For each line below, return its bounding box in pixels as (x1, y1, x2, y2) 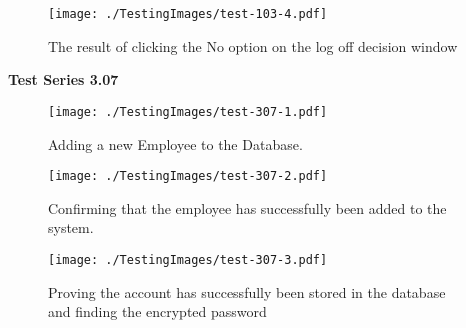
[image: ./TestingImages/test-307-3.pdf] (48, 252, 328, 267)
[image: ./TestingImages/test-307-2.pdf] (48, 169, 328, 184)
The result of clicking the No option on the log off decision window (48, 35, 458, 56)
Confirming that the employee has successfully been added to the (48, 197, 447, 218)
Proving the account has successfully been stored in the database (48, 281, 446, 302)
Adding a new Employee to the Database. (48, 133, 303, 154)
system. (48, 217, 94, 238)
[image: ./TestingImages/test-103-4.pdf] (48, 7, 328, 21)
